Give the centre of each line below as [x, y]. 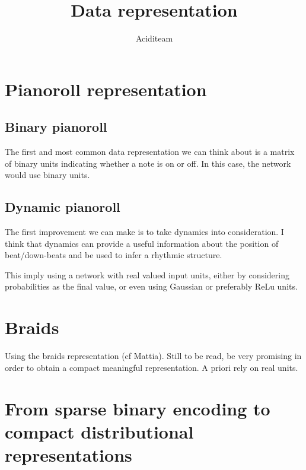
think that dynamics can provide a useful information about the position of [142, 243]
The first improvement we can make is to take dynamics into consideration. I [144, 232]
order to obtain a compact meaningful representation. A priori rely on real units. [152, 367]
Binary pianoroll [56, 127]
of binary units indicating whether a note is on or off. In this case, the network [148, 163]
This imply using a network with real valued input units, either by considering [147, 274]
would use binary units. [47, 175]
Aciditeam [154, 38]
